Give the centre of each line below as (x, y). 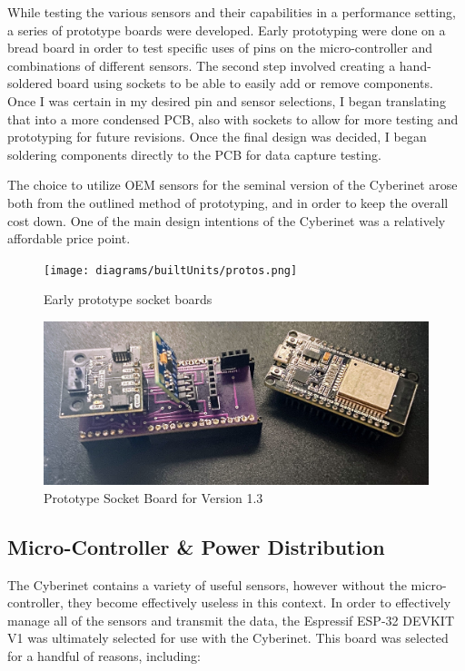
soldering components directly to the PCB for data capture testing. (194, 154)
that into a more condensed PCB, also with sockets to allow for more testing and (233, 118)
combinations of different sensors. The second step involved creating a (202, 65)
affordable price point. (69, 238)
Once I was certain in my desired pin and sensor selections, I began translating (227, 100)
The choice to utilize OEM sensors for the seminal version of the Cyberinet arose (232, 185)
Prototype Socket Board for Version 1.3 (153, 497)
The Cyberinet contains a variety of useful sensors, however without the (207, 584)
